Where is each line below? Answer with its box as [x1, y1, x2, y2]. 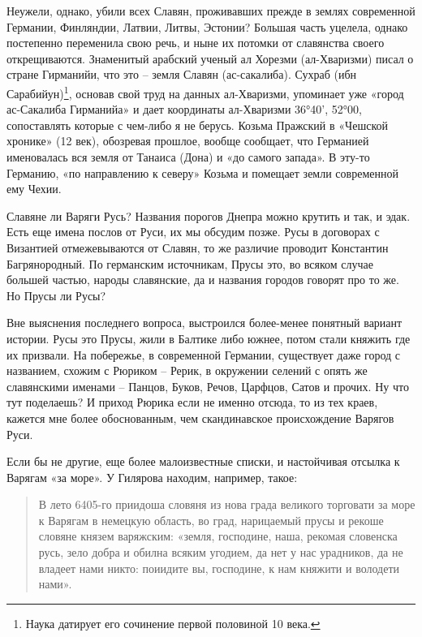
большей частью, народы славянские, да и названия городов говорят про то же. [6, 271, 399, 288]
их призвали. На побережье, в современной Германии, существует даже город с [6, 346, 401, 363]
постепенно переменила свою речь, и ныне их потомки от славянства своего [6, 34, 385, 51]
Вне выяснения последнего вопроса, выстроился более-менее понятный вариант [6, 314, 403, 331]
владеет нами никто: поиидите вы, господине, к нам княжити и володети [38, 559, 400, 576]
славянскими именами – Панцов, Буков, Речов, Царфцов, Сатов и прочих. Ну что [6, 377, 409, 394]
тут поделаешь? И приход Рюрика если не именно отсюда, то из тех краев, [6, 394, 378, 411]
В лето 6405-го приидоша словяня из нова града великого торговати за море [38, 496, 416, 513]
